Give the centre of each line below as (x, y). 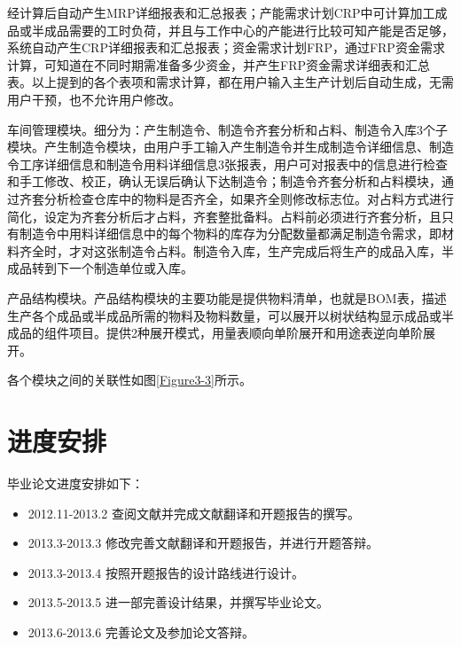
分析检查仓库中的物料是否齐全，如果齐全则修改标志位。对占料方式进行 (249, 198)
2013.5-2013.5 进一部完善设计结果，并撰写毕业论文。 (178, 602)
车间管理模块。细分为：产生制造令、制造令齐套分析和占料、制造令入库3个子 (227, 129)
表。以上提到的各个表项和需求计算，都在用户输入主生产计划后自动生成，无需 (230, 82)
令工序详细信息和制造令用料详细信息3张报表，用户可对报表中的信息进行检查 (227, 164)
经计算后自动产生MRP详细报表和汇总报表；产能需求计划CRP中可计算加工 (221, 12)
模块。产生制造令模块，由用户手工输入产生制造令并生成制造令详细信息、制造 (230, 147)
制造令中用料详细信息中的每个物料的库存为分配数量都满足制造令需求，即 (230, 234)
